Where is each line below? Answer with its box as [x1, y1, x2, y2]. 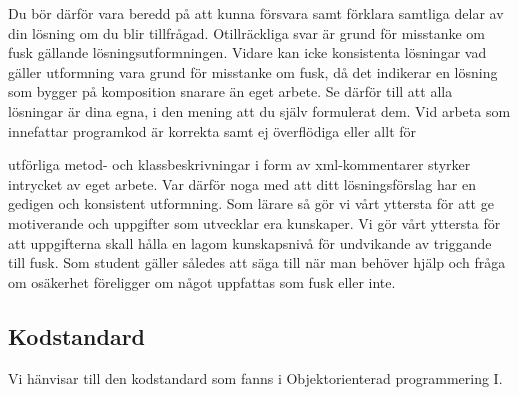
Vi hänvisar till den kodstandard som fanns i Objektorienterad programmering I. [8, 367, 503, 388]
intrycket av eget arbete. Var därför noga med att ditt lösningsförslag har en [8, 173, 476, 194]
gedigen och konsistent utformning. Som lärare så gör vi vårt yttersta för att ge [8, 193, 494, 214]
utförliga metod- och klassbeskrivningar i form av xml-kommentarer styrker [8, 154, 471, 175]
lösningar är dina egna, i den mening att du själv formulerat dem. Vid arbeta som [8, 100, 511, 121]
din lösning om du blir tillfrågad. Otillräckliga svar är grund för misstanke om [8, 22, 486, 43]
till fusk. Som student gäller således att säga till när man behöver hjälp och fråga [8, 252, 506, 273]
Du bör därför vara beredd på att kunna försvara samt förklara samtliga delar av [8, 3, 504, 23]
